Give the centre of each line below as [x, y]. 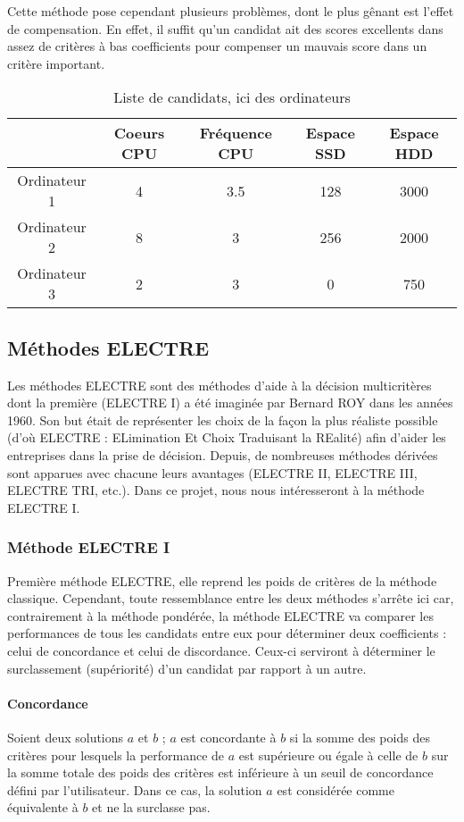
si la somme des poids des [360, 737]
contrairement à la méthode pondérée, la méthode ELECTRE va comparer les [220, 615]
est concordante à [228, 737]
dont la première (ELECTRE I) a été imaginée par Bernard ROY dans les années [230, 403]
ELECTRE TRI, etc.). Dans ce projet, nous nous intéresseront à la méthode [216, 490]
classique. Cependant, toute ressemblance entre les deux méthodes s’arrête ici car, [231, 598]
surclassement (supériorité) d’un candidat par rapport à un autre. [187, 668]
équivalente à [43, 807]
